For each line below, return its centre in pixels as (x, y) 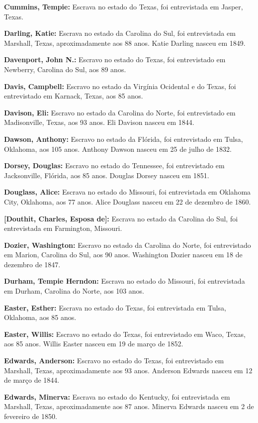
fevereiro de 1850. (31, 416)
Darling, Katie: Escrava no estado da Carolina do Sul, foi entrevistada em (120, 33)
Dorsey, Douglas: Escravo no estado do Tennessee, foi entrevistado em (114, 165)
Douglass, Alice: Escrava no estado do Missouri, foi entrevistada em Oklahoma (128, 192)
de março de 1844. (32, 380)
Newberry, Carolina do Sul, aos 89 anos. (65, 69)
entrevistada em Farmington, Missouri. (63, 228)
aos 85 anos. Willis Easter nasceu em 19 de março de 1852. (94, 344)
